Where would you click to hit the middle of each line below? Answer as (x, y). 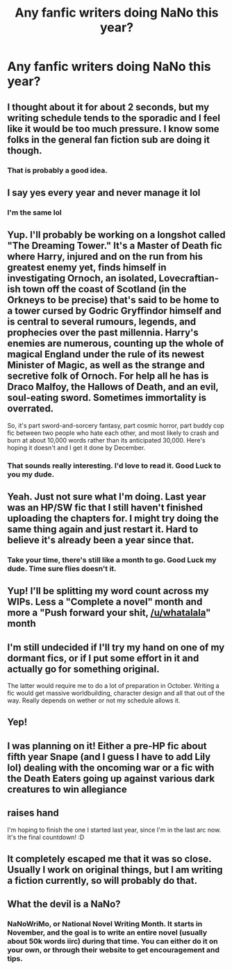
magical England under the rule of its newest (106, 355)
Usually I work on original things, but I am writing (115, 870)
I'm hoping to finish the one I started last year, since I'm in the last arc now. (114, 830)
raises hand (33, 813)
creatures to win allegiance (67, 789)
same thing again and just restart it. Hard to (103, 529)
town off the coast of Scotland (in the (105, 289)
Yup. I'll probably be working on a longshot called (116, 235)
